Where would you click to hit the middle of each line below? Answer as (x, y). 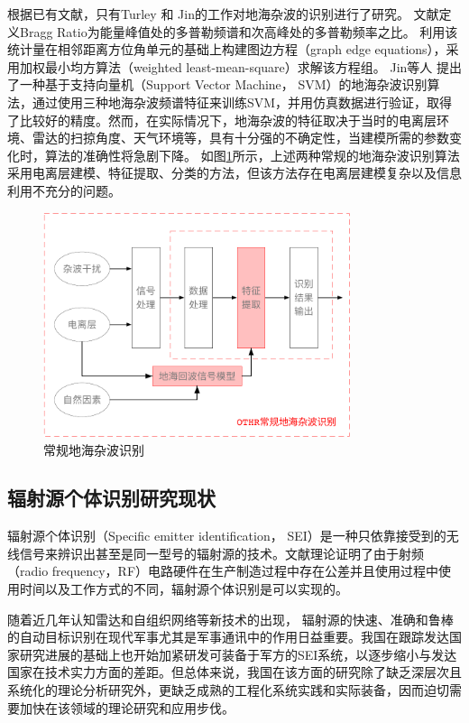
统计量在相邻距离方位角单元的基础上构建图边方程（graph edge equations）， (227, 49)
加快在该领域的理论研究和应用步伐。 (127, 707)
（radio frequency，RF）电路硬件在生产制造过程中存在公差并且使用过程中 (223, 571)
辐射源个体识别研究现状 (111, 498)
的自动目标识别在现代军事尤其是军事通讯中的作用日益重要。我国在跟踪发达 (228, 637)
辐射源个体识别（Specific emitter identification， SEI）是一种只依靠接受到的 (227, 536)
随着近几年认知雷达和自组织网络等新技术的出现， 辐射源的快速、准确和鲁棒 (230, 619)
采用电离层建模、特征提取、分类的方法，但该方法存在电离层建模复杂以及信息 (234, 173)
